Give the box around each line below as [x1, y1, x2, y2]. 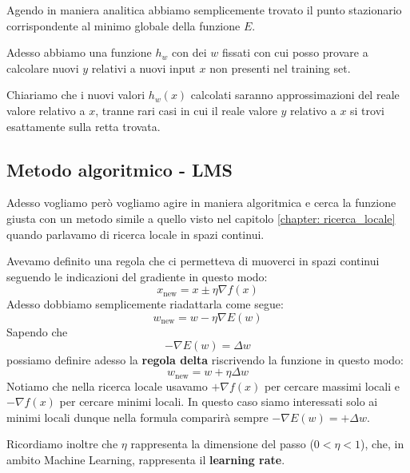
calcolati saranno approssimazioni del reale [190, 86, 400, 103]
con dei [171, 44, 207, 61]
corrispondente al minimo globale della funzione [6, 17, 241, 34]
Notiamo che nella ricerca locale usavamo [6, 377, 208, 394]
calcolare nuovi [6, 59, 79, 76]
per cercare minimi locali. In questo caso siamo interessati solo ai [59, 393, 378, 410]
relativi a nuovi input [91, 59, 196, 76]
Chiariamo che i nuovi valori [6, 86, 145, 103]
